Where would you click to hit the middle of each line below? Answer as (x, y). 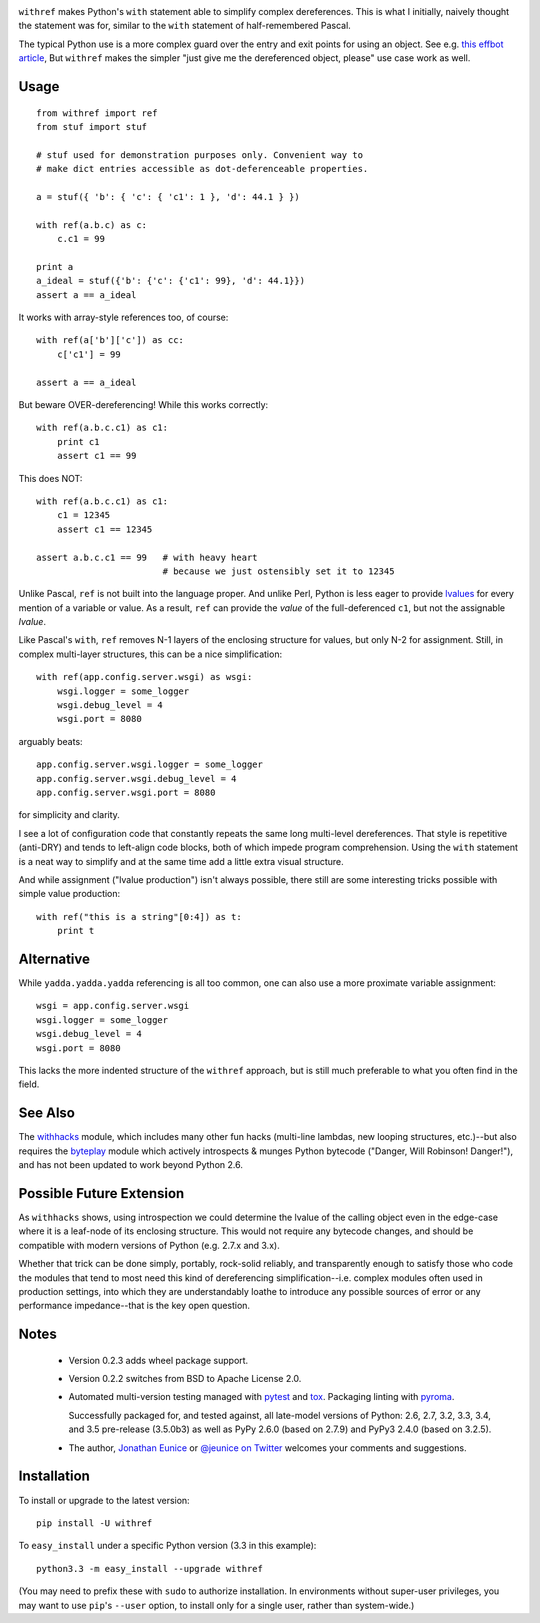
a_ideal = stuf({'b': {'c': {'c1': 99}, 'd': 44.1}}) (170, 281)
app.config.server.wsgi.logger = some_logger (150, 764)
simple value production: (69, 894)
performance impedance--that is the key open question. (134, 1306)
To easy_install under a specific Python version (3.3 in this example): (167, 1546)
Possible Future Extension (101, 1193)
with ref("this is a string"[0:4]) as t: (139, 916)
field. (29, 1084)
